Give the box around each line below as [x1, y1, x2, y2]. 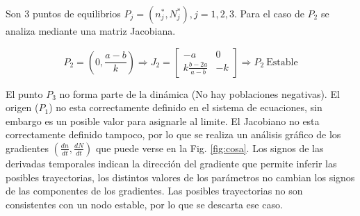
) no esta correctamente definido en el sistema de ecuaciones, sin [49, 100, 322, 115]
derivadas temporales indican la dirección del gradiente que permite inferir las [6, 156, 337, 170]
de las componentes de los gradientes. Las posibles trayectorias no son [6, 183, 303, 198]
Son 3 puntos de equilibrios [6, 6, 121, 20]
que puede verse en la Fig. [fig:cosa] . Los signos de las [95, 140, 324, 155]
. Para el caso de [234, 6, 304, 20]
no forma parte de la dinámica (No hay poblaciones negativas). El [59, 86, 340, 101]
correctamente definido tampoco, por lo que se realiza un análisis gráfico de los [6, 127, 341, 142]
